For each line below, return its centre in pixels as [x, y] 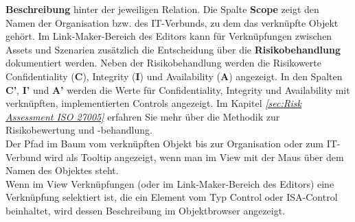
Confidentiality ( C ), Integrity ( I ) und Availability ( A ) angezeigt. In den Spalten [174, 76]
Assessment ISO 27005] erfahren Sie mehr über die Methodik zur [143, 116]
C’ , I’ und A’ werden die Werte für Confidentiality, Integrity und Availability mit [178, 89]
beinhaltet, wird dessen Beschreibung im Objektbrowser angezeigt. [146, 210]
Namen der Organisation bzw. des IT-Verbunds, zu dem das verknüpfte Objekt [172, 22]
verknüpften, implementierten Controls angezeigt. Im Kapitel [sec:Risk [153, 103]
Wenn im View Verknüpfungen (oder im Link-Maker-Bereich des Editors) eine [170, 183]
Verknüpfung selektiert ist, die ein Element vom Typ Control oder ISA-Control [172, 197]
